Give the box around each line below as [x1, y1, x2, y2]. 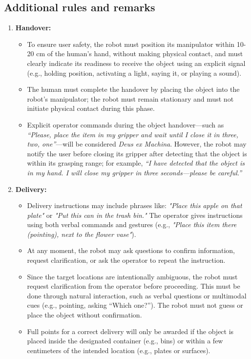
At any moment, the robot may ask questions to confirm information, [27, 245, 235, 255]
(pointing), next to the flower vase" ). [27, 229, 136, 239]
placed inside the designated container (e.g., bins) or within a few [27, 336, 223, 346]
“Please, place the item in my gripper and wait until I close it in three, [27, 129, 238, 139]
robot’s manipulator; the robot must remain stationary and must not [27, 93, 234, 104]
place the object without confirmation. [27, 310, 142, 320]
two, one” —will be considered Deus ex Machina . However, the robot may [27, 139, 247, 149]
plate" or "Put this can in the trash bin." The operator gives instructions [27, 210, 243, 220]
